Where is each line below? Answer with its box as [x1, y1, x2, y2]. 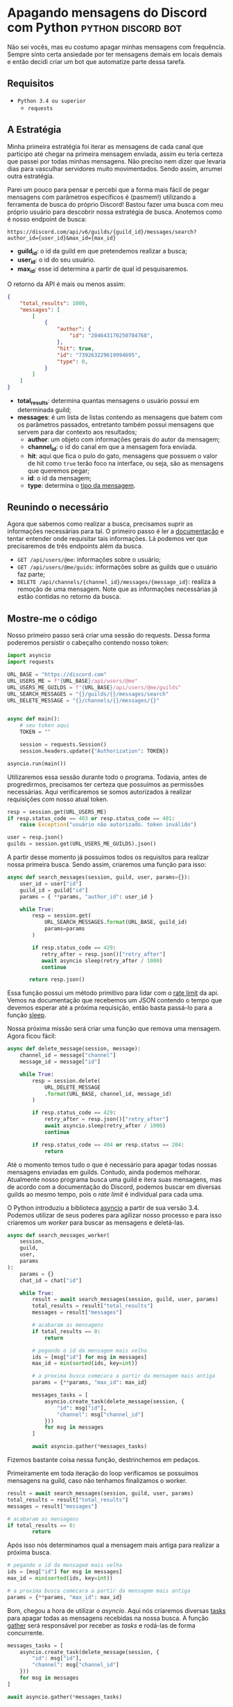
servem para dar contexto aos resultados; [17, 427, 137, 436]
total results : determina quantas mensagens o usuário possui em [17, 397, 200, 407]
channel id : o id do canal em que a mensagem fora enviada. [27, 442, 198, 453]
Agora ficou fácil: [7, 1032, 57, 1040]
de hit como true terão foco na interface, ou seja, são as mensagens [27, 459, 224, 467]
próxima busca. [7, 1548, 52, 1557]
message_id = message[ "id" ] [19, 1058, 101, 1066]
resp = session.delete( [32, 1077, 101, 1084]
